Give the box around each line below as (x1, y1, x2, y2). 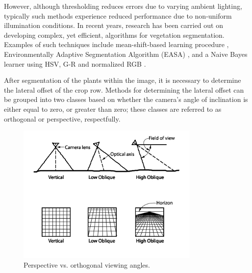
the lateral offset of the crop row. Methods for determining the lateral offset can (4, 84, 244, 95)
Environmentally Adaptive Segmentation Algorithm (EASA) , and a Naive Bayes (4, 49, 248, 59)
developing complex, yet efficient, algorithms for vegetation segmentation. (4, 29, 225, 40)
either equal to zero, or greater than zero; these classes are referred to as (4, 103, 222, 114)
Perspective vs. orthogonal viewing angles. (24, 259, 150, 270)
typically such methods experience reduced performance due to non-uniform (4, 10, 232, 21)
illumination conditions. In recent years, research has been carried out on (4, 20, 223, 30)
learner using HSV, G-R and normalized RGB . (4, 58, 146, 69)
